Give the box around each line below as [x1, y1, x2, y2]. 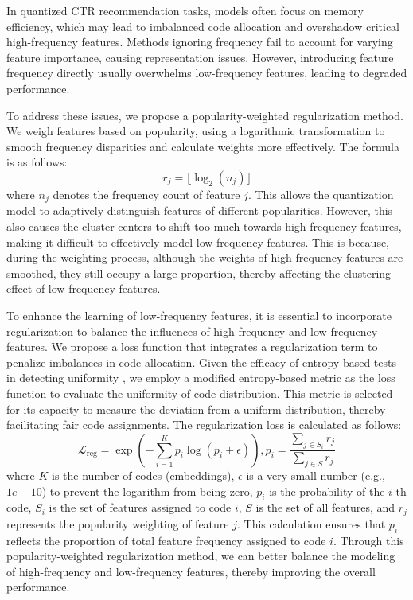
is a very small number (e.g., [246, 466, 385, 483]
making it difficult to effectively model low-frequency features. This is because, [6, 233, 390, 250]
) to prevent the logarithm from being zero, [41, 482, 253, 499]
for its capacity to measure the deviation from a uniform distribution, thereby [6, 400, 386, 417]
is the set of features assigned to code [49, 499, 232, 516]
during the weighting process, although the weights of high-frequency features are [6, 249, 403, 266]
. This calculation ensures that [237, 515, 386, 532]
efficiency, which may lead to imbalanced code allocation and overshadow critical [6, 18, 400, 34]
